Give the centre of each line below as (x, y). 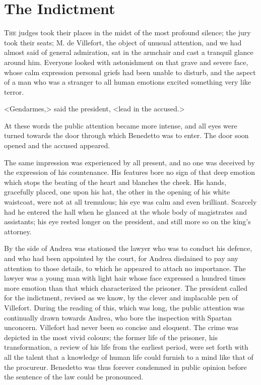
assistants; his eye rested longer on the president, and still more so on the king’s (127, 221)
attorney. (18, 231)
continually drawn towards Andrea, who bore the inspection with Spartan (118, 317)
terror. (14, 91)
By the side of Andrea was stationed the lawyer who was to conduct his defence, (128, 248)
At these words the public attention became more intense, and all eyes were (121, 125)
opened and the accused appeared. (57, 145)
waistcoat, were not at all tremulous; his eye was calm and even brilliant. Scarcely (130, 202)
